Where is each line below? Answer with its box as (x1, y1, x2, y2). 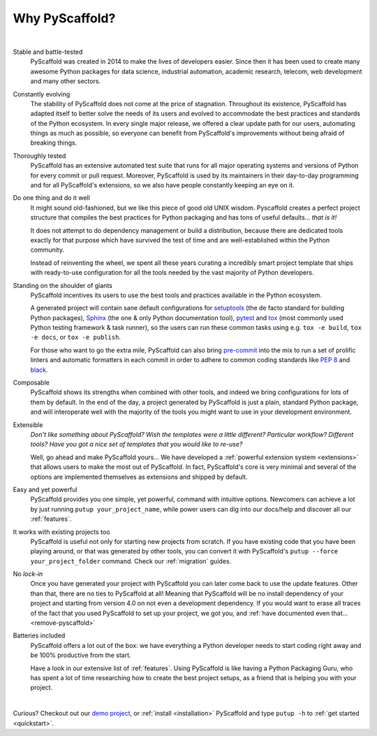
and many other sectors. (30, 77, 101, 85)
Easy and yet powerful (13, 485, 77, 493)
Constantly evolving (13, 89, 71, 98)
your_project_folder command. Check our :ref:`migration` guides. (30, 556, 232, 565)
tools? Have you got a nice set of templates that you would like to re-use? (30, 440, 243, 449)
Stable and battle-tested (13, 48, 83, 56)
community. (30, 245, 64, 254)
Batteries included (13, 631, 66, 640)
